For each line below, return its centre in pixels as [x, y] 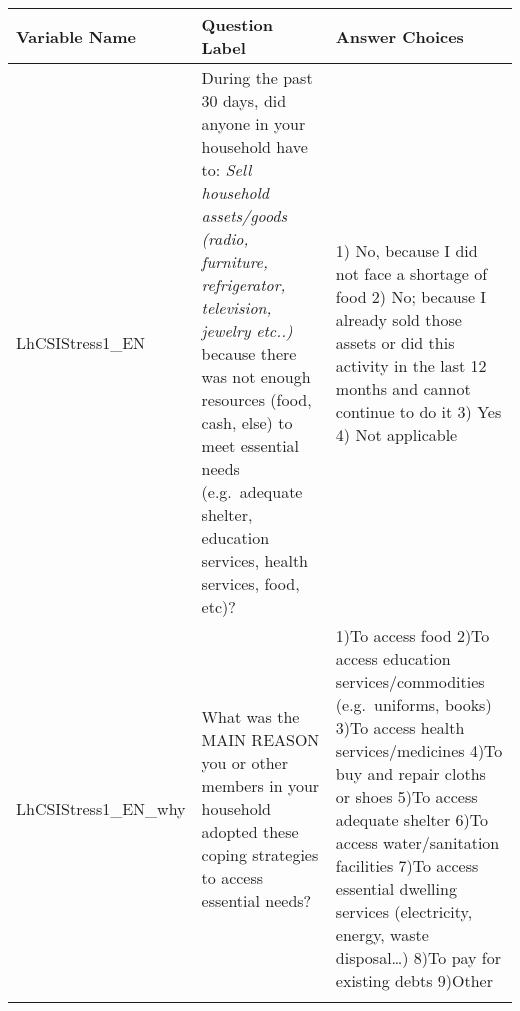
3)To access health [400, 727]
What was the [250, 716]
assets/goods [244, 215]
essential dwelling [396, 888]
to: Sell [226, 169]
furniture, [234, 261]
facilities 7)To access [407, 865]
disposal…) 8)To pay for [418, 957]
